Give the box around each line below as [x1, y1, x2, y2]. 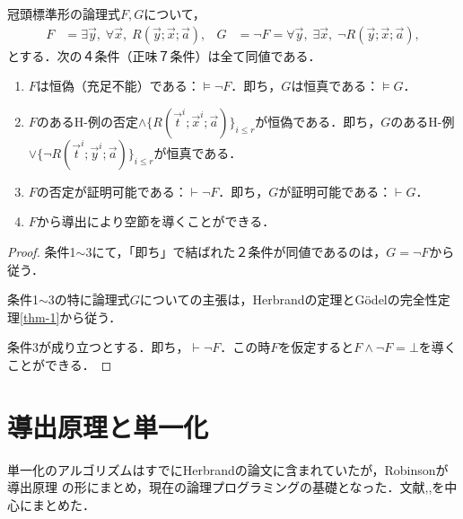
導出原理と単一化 [7, 408, 209, 444]
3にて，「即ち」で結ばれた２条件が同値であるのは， [85, 242, 387, 260]
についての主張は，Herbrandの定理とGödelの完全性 [139, 290, 438, 309]
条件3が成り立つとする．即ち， [7, 338, 189, 356]
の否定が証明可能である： [36, 181, 188, 200]
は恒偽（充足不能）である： [36, 76, 200, 95]
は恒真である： [291, 76, 380, 95]
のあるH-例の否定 [36, 111, 138, 130]
